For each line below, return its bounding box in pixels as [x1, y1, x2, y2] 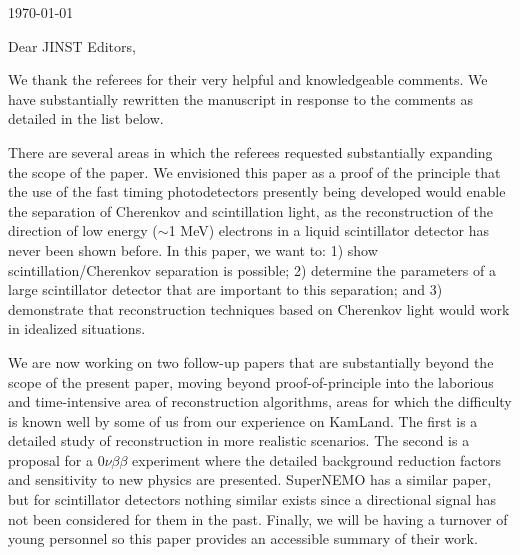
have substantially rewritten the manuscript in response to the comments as [8, 88, 473, 109]
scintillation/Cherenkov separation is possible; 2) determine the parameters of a [8, 259, 496, 280]
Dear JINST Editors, [8, 35, 136, 56]
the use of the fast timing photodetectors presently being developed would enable [8, 181, 506, 202]
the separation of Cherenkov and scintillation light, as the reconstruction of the [8, 200, 494, 221]
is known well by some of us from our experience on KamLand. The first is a [8, 410, 478, 431]
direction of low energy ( [8, 220, 158, 241]
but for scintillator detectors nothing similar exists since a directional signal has [8, 489, 497, 510]
